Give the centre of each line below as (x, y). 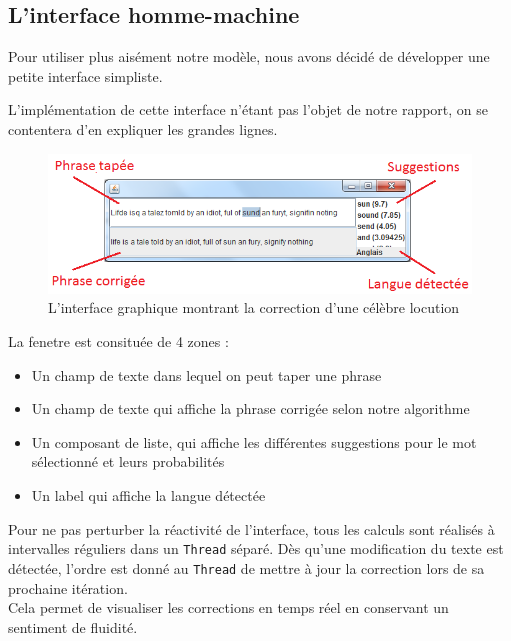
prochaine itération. (68, 587)
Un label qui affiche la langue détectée (148, 495)
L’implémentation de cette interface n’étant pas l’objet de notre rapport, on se (248, 109)
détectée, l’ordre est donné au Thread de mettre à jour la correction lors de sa (246, 567)
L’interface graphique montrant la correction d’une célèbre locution (254, 307)
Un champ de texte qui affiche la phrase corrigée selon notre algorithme (250, 408)
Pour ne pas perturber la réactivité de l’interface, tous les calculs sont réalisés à (251, 528)
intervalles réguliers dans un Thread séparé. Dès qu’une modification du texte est (256, 548)
